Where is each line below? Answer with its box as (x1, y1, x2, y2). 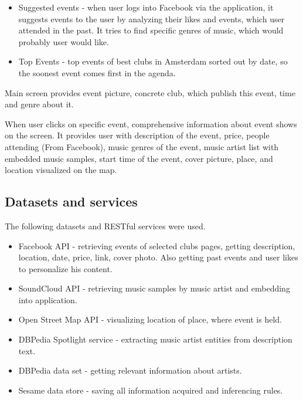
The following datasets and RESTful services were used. (5, 219, 206, 232)
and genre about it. (5, 98, 74, 110)
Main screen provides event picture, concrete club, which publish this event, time (5, 86, 295, 99)
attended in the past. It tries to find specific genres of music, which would (18, 24, 284, 36)
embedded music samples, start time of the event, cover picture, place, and (5, 152, 273, 164)
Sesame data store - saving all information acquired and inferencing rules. (18, 384, 283, 396)
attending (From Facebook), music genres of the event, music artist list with (5, 140, 279, 152)
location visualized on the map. (5, 164, 117, 176)
